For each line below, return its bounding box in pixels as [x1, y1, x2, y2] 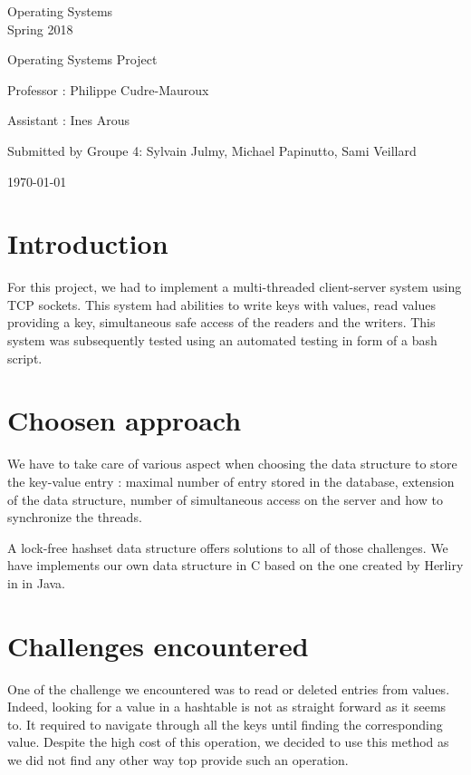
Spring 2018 [7, 19, 73, 38]
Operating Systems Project [7, 50, 158, 69]
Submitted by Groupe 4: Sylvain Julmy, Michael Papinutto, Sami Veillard [7, 140, 417, 160]
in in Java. [7, 573, 65, 592]
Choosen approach [7, 402, 242, 439]
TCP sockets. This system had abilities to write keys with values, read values [7, 295, 437, 314]
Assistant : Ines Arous [7, 111, 130, 130]
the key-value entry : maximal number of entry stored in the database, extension [7, 471, 455, 490]
